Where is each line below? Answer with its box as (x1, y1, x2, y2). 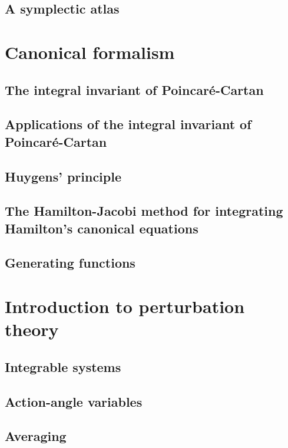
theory (5, 317, 59, 341)
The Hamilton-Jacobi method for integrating (5, 202, 283, 220)
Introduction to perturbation (5, 294, 245, 318)
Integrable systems (5, 357, 121, 375)
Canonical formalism (5, 39, 175, 64)
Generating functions (5, 253, 135, 272)
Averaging (5, 427, 67, 445)
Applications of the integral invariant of (5, 115, 251, 133)
